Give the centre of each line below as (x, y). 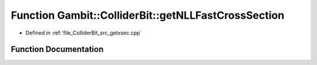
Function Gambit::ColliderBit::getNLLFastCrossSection (148, 15)
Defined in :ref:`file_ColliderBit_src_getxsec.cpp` (84, 33)
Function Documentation (57, 49)
